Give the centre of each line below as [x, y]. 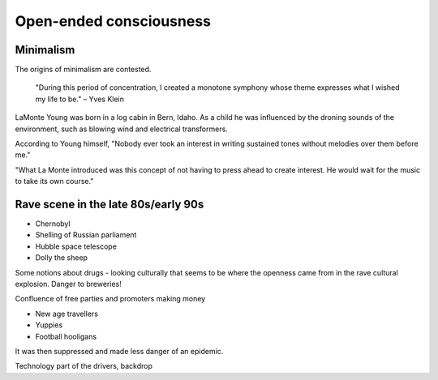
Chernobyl [53, 224]
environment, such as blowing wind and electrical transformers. [122, 129]
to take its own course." [54, 181]
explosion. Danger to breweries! [68, 284]
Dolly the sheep [62, 258]
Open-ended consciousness [113, 21]
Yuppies [49, 325]
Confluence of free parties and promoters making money [110, 299]
